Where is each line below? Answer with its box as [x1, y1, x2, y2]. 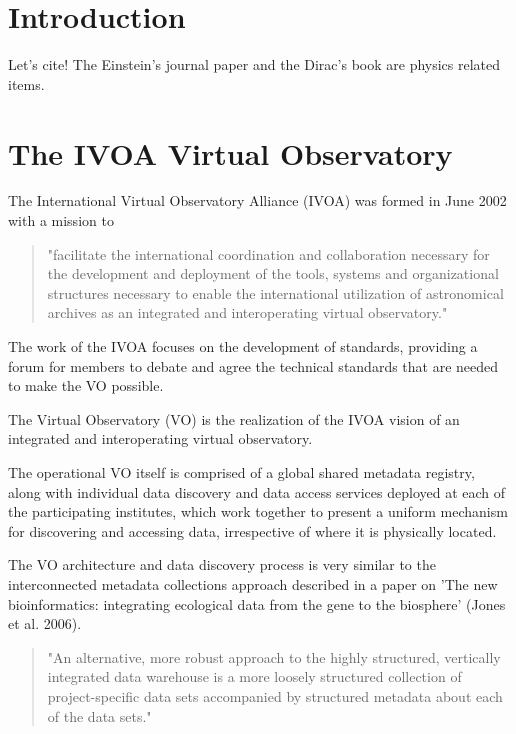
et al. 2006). [8, 613, 82, 634]
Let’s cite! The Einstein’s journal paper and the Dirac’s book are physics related [8, 54, 501, 75]
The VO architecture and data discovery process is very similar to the [8, 554, 436, 575]
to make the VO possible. [8, 375, 164, 396]
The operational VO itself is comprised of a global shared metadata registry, [8, 461, 475, 482]
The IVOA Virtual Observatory [8, 132, 453, 173]
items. [8, 73, 45, 94]
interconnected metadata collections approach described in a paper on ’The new [8, 573, 498, 594]
